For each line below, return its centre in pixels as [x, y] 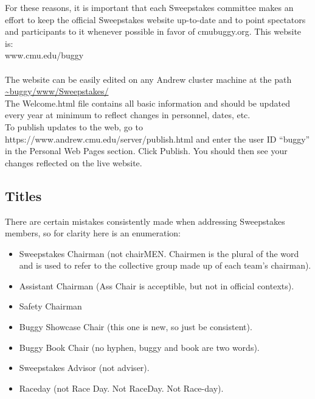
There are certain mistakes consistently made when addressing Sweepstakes [145, 221]
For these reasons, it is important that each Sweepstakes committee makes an [149, 7]
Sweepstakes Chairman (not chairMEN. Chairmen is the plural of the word [159, 253]
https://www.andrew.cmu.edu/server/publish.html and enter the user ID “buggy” [157, 139]
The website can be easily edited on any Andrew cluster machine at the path [148, 79]
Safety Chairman [50, 306]
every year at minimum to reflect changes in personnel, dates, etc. [128, 115]
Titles [23, 195]
